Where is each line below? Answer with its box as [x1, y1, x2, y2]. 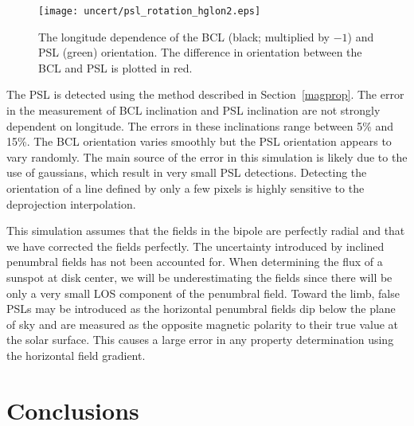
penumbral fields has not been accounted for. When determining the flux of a [6, 253, 383, 270]
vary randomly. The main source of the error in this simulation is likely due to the [6, 148, 408, 165]
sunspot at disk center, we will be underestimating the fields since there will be [6, 268, 393, 285]
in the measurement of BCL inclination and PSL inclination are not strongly [6, 102, 381, 119]
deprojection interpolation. [6, 195, 136, 212]
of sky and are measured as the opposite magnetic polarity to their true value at [6, 315, 399, 332]
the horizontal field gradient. [6, 346, 146, 363]
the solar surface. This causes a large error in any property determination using [6, 331, 394, 348]
